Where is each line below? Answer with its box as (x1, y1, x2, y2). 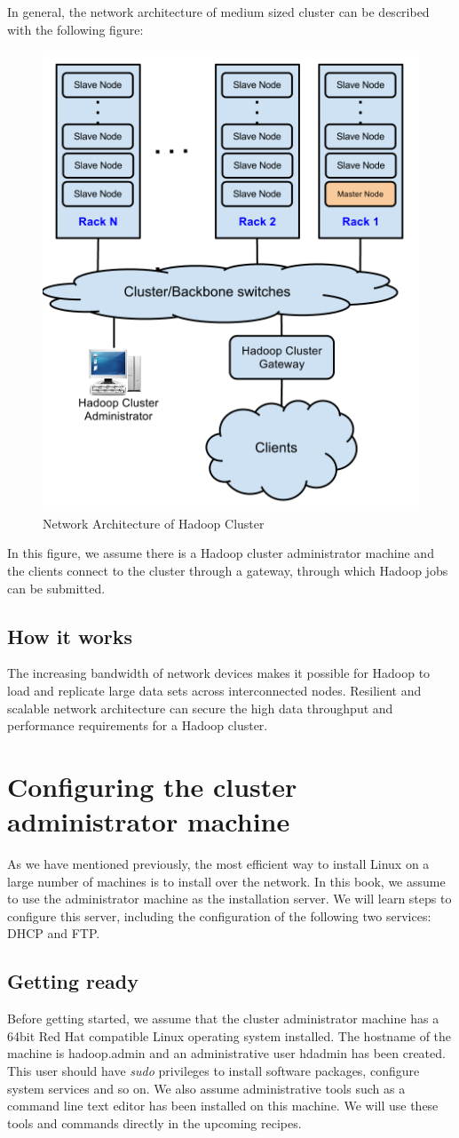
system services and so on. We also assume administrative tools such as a (7, 1078, 406, 1097)
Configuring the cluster (7, 768, 297, 804)
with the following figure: (7, 20, 144, 38)
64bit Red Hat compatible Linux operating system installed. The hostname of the (7, 1026, 452, 1045)
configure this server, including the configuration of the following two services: (7, 906, 431, 925)
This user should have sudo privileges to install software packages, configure (7, 1062, 420, 1079)
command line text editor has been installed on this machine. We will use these (7, 1096, 439, 1115)
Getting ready (7, 967, 138, 995)
